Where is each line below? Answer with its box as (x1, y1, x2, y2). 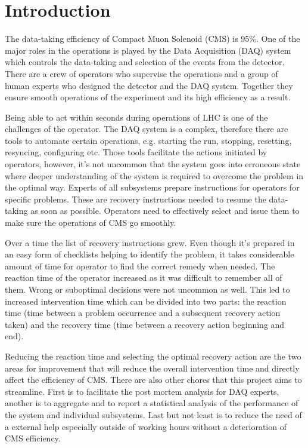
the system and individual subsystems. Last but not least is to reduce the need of (5, 408, 302, 421)
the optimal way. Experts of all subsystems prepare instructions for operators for (5, 181, 300, 194)
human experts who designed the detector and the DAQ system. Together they (5, 79, 293, 91)
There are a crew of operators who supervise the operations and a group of (5, 67, 278, 79)
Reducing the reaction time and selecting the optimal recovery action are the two (5, 349, 301, 362)
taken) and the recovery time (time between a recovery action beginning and (5, 318, 285, 330)
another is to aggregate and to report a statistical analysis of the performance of (5, 397, 298, 409)
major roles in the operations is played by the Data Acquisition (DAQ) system (5, 44, 291, 56)
